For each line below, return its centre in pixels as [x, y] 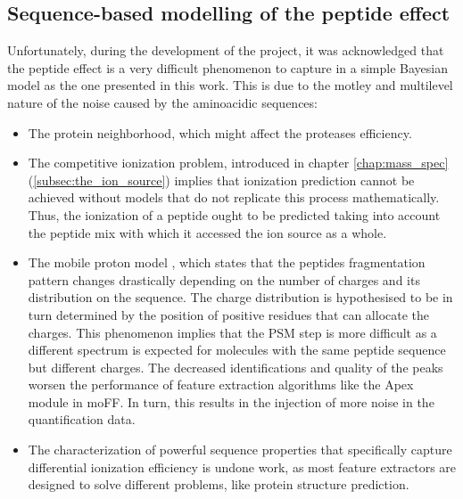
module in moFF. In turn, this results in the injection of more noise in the [231, 401]
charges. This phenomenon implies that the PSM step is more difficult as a [232, 332]
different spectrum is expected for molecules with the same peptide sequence [237, 350]
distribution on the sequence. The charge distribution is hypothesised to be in [240, 297]
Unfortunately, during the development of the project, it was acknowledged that [226, 50]
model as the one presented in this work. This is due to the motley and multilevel [230, 85]
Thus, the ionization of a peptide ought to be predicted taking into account [234, 214]
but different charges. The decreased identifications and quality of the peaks [236, 367]
